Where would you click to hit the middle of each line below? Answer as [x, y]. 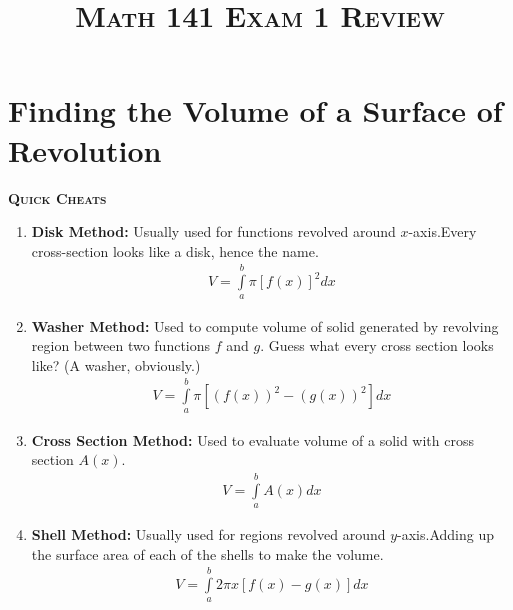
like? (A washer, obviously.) [116, 364]
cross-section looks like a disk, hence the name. [175, 250]
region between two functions [121, 345]
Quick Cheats [57, 197]
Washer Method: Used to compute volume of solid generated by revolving [265, 325]
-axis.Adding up [445, 533]
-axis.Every [442, 231]
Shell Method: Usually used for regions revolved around [208, 533]
